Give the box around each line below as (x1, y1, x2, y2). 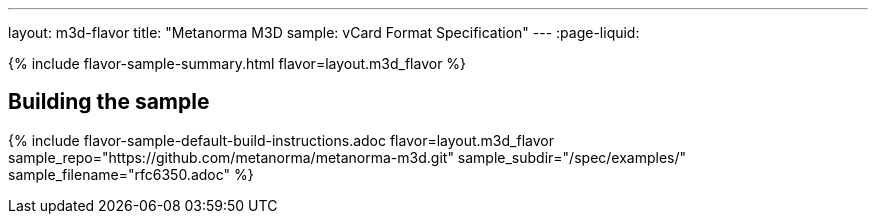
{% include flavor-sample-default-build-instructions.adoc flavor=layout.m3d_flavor (8, 131, 554, 149)
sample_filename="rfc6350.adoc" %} (8, 165, 254, 183)
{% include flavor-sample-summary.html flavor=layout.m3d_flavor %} (8, 55, 467, 72)
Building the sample (8, 89, 210, 115)
